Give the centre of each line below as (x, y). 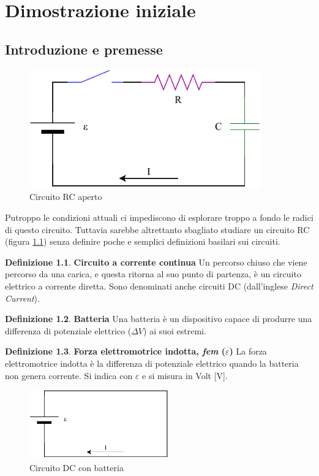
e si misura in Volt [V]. (185, 375)
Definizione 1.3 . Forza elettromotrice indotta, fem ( (115, 351)
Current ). (22, 298)
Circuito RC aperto (66, 197)
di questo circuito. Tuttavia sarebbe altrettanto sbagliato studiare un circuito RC (157, 229)
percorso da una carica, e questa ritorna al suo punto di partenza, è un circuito (153, 274)
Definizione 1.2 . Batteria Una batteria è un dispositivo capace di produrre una (159, 319)
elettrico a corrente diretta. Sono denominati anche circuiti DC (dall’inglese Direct (159, 286)
